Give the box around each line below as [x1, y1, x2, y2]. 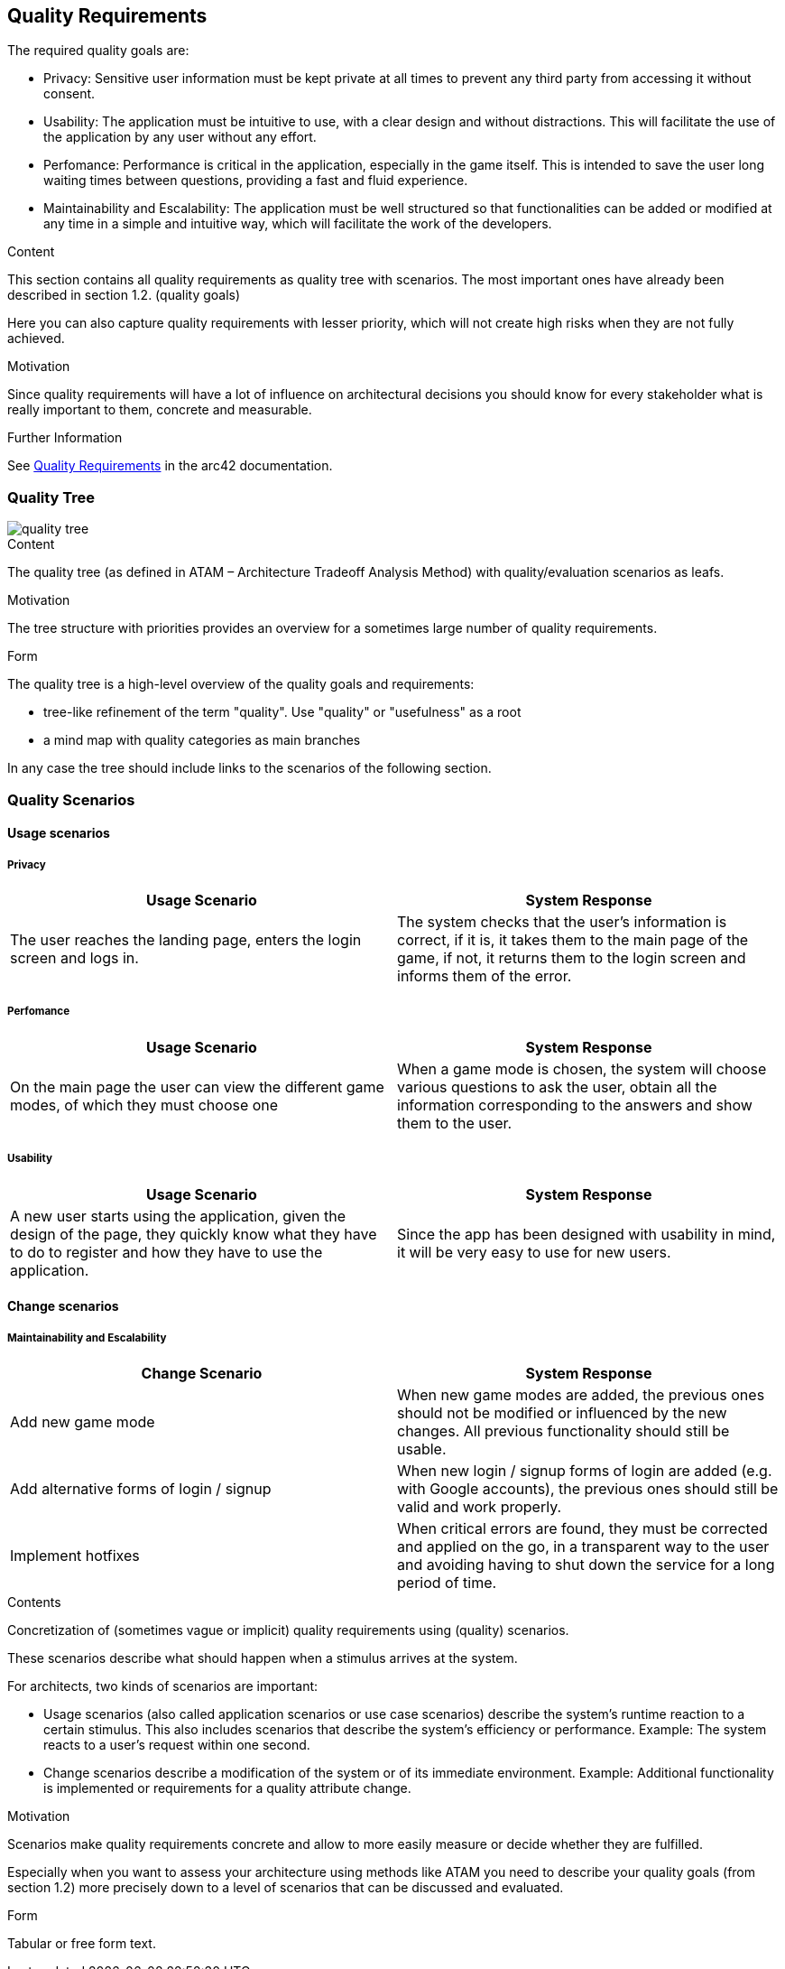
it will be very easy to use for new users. [397, 1242, 671, 1261]
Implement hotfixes [10, 1546, 140, 1565]
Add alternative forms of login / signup [10, 1479, 272, 1498]
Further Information [7, 430, 123, 446]
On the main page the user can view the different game [10, 1077, 384, 1096]
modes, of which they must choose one [10, 1095, 279, 1114]
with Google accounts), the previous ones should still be [397, 1479, 779, 1498]
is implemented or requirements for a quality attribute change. [43, 1779, 411, 1796]
